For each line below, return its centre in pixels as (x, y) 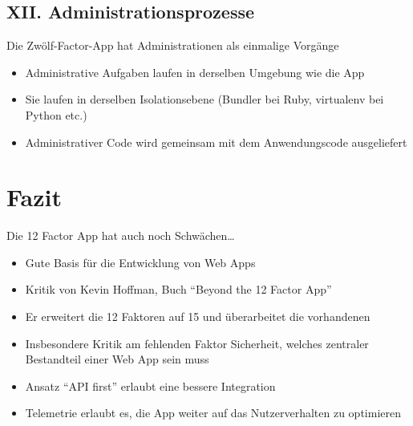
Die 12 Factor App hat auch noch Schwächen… (121, 235)
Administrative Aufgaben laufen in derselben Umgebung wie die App (195, 72)
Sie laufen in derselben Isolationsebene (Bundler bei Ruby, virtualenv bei (204, 99)
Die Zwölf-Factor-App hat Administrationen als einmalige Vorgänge (173, 45)
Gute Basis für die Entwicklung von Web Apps (140, 262)
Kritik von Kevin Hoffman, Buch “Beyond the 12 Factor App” (178, 289)
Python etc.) (56, 114)
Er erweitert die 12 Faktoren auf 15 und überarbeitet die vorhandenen (198, 316)
